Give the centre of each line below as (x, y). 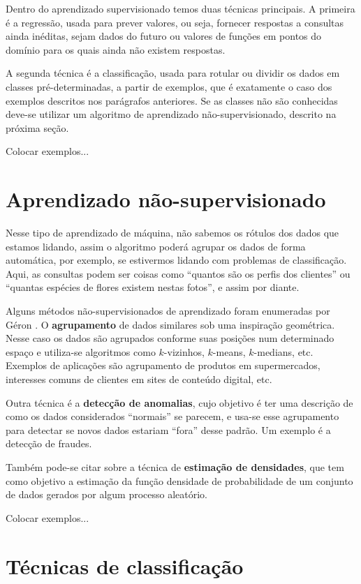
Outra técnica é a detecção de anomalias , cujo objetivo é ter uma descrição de (179, 402)
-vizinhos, (184, 351)
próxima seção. (37, 127)
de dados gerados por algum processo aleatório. (107, 494)
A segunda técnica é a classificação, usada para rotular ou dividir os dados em (173, 73)
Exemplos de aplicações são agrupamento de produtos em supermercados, (163, 365)
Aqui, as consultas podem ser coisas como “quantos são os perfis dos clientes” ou (178, 273)
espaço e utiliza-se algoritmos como (81, 351)
